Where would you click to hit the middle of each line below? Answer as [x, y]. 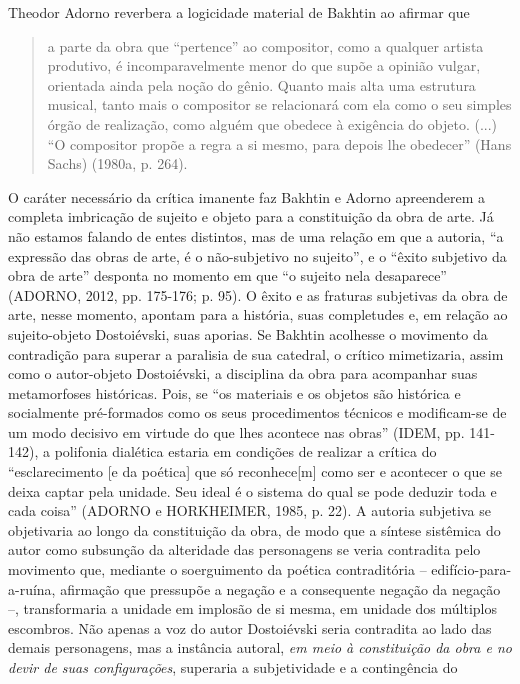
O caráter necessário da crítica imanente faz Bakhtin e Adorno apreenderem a [246, 196]
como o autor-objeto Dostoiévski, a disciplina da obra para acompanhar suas [243, 373]
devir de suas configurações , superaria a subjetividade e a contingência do [233, 667]
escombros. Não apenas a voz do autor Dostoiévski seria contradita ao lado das [250, 627]
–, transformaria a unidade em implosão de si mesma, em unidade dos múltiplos [253, 608]
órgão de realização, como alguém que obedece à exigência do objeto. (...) [272, 123]
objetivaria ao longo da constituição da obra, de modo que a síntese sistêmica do [254, 529]
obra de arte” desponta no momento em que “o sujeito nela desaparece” [227, 275]
